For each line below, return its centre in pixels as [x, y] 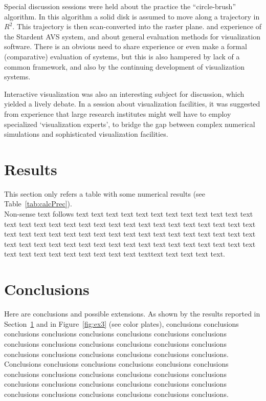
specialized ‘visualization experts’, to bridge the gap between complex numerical [130, 124]
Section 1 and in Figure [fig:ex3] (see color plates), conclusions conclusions [121, 323]
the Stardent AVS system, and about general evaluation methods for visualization [132, 36]
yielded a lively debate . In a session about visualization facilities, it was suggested [132, 104]
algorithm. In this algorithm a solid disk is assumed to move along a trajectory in [132, 16]
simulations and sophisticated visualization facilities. [86, 134]
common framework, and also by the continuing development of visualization [125, 66]
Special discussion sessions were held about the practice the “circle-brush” [120, 6]
